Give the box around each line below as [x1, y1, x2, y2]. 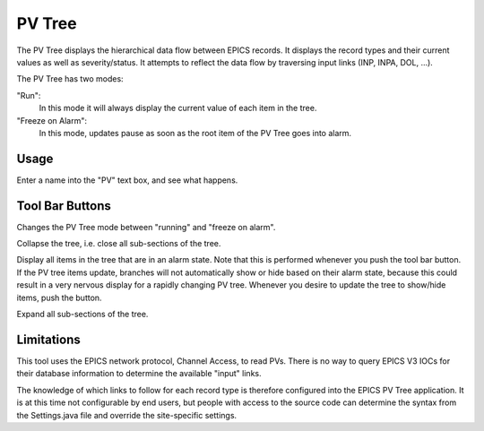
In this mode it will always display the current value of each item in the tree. [39, 103, 317, 114]
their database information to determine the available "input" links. [16, 368, 262, 379]
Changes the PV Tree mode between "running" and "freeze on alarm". [16, 221, 276, 232]
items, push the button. [16, 292, 102, 303]
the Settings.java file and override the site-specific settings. [16, 409, 238, 420]
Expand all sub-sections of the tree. [16, 309, 149, 320]
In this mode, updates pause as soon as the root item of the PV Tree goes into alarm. [39, 127, 352, 138]
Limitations [16, 332, 81, 347]
